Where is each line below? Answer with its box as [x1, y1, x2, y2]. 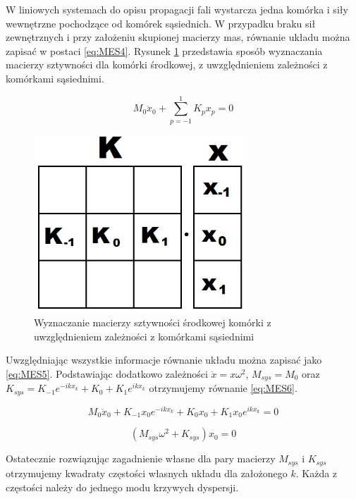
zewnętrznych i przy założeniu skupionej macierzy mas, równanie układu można [6, 30, 350, 44]
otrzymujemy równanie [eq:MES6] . [149, 381, 297, 395]
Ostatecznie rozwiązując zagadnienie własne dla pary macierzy [6, 451, 276, 466]
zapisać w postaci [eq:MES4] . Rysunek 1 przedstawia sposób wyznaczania [6, 43, 323, 58]
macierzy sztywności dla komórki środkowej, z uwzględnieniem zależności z [6, 57, 328, 72]
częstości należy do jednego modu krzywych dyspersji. [6, 479, 239, 494]
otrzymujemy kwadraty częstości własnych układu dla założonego [6, 465, 288, 480]
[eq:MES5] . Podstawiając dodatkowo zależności [6, 366, 208, 381]
